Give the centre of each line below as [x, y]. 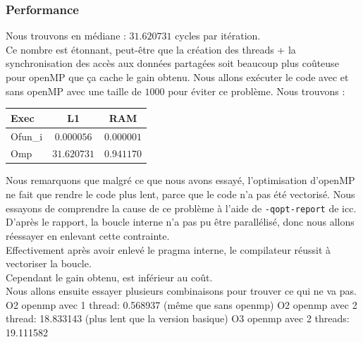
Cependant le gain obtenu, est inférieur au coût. [109, 277]
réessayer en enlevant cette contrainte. [88, 235]
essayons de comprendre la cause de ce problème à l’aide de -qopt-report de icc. [181, 208]
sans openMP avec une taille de [74, 91]
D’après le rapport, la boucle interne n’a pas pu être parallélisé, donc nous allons [180, 222]
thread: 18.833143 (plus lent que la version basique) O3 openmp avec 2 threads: [178, 318]
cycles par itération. [218, 36]
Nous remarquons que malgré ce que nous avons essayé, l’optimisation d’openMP [180, 180]
